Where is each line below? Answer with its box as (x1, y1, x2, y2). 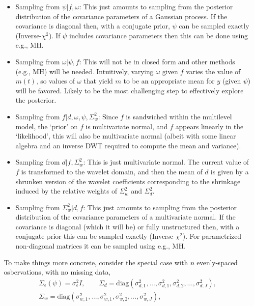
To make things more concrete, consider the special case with (4, 257, 188, 267)
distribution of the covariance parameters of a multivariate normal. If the (15, 212, 236, 222)
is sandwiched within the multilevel (126, 111, 232, 121)
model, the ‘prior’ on (15, 121, 78, 131)
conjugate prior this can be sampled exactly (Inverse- (15, 231, 176, 241)
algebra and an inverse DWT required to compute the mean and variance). (15, 140, 241, 150)
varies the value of (186, 66, 241, 76)
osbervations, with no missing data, (4, 267, 111, 277)
